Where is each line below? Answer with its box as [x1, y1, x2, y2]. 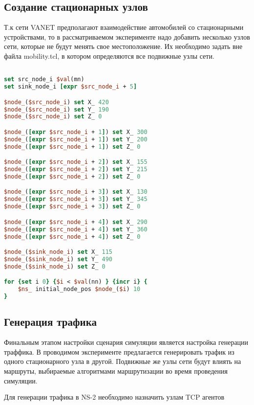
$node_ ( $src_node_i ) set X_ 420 [4, 98, 109, 106]
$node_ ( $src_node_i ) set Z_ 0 [4, 113, 102, 120]
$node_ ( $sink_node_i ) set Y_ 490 [4, 255, 112, 263]
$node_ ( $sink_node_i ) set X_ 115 [4, 248, 112, 256]
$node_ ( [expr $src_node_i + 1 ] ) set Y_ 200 [4, 135, 148, 143]
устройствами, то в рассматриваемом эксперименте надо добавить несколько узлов [4, 31, 250, 42]
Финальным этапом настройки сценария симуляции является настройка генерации [4, 337, 249, 347]
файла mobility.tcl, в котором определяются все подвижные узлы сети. [4, 50, 214, 61]
